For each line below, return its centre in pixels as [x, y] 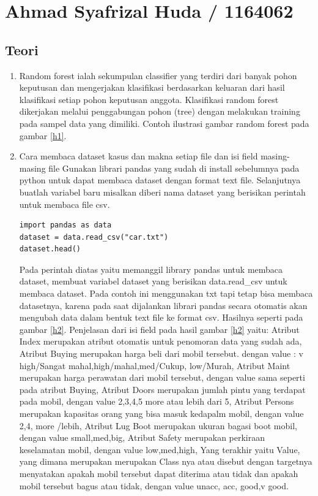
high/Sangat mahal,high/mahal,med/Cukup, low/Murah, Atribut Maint [155, 365]
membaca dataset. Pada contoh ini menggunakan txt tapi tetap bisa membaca [166, 293]
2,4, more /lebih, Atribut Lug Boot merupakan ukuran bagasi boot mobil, [158, 425]
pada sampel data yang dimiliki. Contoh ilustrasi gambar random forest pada [164, 123]
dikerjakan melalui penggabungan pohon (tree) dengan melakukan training [160, 111]
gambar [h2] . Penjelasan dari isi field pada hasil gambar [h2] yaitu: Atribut [159, 329]
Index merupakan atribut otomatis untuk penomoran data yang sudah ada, [161, 341]
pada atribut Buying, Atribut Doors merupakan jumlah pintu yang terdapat [162, 389]
